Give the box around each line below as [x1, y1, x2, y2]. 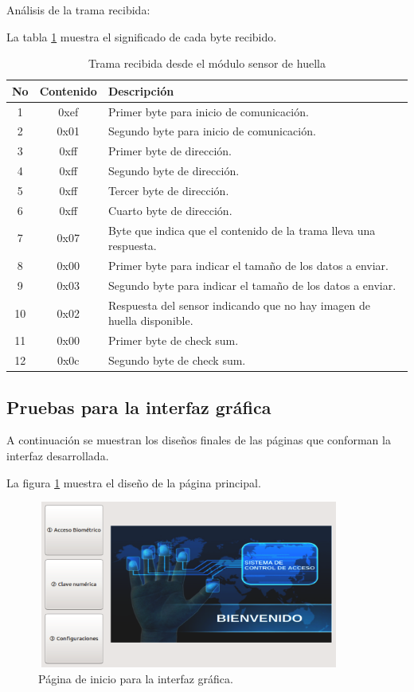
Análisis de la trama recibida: [6, 2, 150, 18]
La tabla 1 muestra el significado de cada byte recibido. [6, 28, 277, 45]
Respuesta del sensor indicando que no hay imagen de [107, 296, 371, 313]
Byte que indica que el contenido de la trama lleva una [107, 221, 376, 238]
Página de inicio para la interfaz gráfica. [38, 670, 233, 686]
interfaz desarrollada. [6, 447, 109, 463]
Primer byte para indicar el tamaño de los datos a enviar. [107, 257, 389, 274]
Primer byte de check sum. [107, 332, 239, 349]
